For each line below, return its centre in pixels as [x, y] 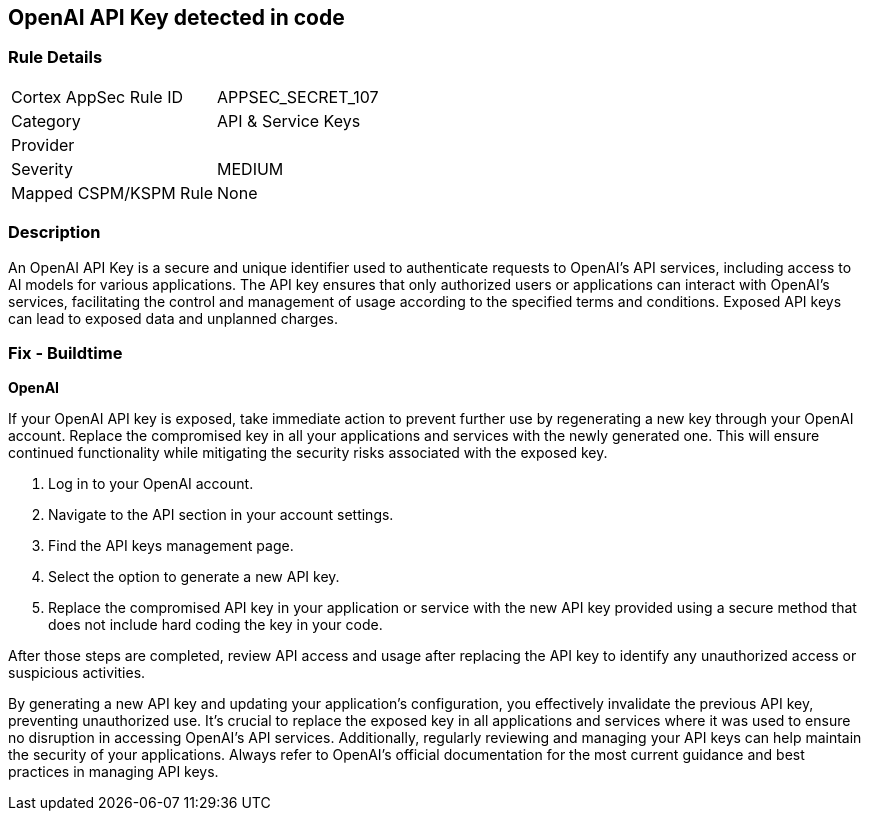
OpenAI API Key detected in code [176, 17]
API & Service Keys [289, 120]
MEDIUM [250, 168]
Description [54, 232]
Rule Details [55, 57]
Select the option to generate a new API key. [194, 577]
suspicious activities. [77, 673]
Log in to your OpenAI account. [151, 484]
